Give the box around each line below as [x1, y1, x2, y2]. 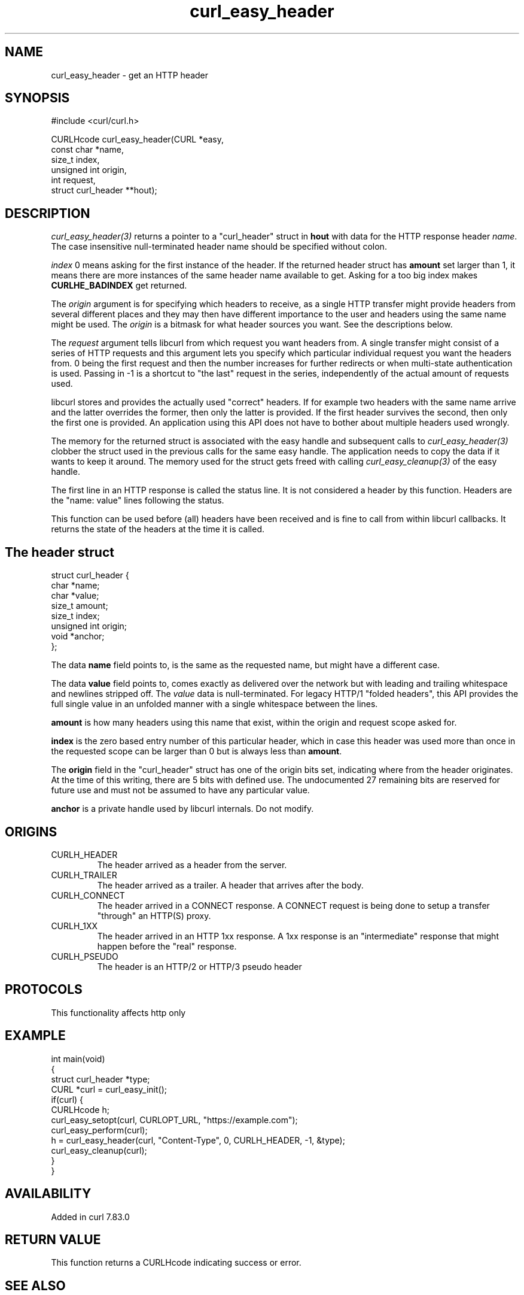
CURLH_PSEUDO [51, 951, 118, 962]
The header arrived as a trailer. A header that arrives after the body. [97, 879, 364, 890]
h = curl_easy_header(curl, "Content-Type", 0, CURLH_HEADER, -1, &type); [51, 1135, 345, 1145]
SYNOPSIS [5, 90, 70, 106]
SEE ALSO [5, 1278, 66, 1293]
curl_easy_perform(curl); [51, 1124, 148, 1135]
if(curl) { [51, 1094, 84, 1105]
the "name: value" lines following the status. [51, 495, 224, 506]
